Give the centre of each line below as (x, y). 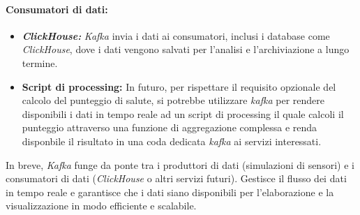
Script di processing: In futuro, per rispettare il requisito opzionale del (179, 86)
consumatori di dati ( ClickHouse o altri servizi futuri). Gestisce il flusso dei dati (176, 178)
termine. (40, 62)
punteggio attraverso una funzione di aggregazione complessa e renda (170, 127)
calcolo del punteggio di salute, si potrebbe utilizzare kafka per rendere (173, 100)
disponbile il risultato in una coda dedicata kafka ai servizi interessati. (172, 141)
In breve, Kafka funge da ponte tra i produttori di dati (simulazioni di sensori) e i (180, 164)
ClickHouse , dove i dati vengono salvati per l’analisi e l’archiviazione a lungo (186, 49)
